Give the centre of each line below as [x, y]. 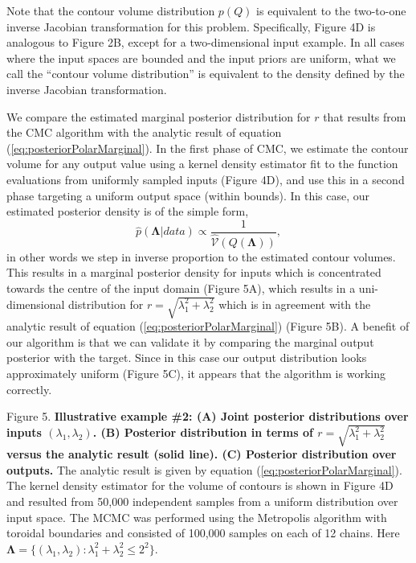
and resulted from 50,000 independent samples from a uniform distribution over [202, 501]
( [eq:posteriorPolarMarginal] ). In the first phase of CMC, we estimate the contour [208, 148]
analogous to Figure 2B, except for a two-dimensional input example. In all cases [206, 42]
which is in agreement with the [295, 304]
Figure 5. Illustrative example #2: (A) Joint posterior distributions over [208, 416]
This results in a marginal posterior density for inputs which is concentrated [194, 272]
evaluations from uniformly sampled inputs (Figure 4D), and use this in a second [206, 179]
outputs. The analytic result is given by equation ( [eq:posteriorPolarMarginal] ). [204, 469]
